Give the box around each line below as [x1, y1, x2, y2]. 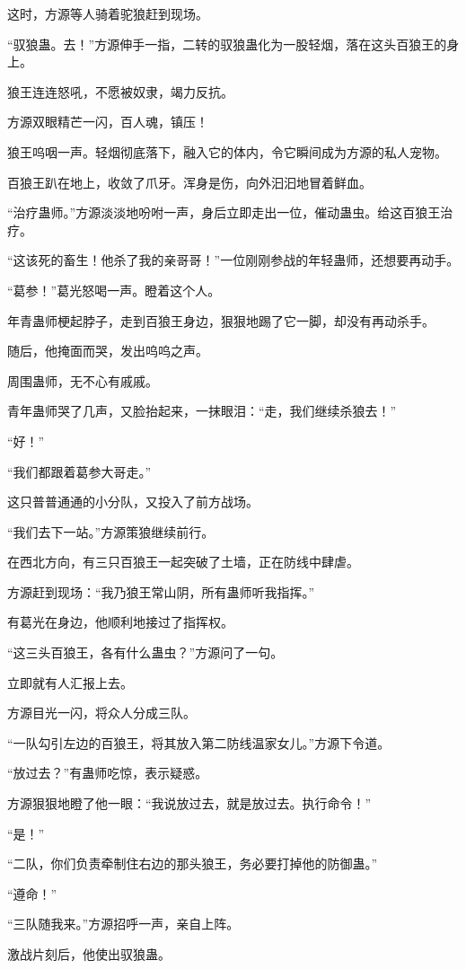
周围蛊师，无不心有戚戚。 [7, 371, 158, 390]
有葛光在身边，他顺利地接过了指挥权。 [7, 612, 233, 631]
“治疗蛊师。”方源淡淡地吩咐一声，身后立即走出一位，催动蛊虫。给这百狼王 [7, 203, 441, 222]
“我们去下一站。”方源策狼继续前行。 [7, 522, 215, 541]
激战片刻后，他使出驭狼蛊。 [7, 945, 171, 963]
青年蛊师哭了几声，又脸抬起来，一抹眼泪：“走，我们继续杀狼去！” [7, 401, 397, 420]
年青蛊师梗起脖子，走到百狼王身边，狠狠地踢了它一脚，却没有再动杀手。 [7, 311, 435, 330]
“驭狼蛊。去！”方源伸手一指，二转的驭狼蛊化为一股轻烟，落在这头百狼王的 [7, 34, 447, 53]
